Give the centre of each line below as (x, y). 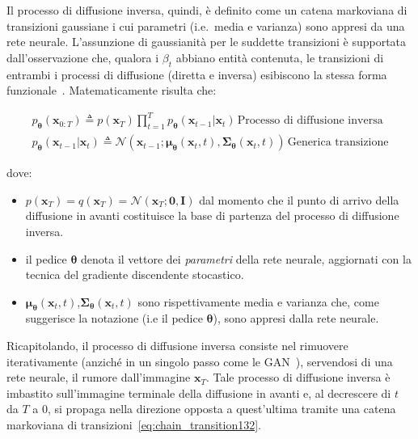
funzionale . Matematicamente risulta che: (112, 90)
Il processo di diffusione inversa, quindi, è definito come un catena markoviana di (207, 10)
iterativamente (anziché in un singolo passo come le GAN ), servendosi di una (200, 361)
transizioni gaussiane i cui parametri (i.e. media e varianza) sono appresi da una (206, 25)
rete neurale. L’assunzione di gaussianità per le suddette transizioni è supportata (207, 42)
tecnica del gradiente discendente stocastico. (135, 274)
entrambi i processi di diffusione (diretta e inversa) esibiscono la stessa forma (197, 74)
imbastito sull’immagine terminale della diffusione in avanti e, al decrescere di (199, 393)
